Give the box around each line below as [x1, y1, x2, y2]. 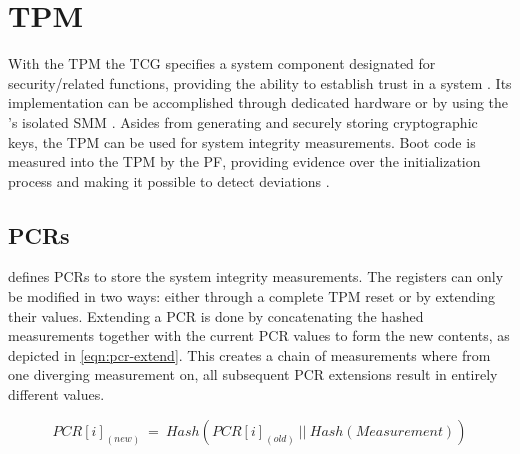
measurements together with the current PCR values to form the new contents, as [8, 325, 510, 346]
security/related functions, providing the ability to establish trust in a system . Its [8, 72, 512, 93]
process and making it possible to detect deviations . [8, 170, 330, 191]
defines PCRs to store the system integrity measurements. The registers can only [8, 266, 504, 287]
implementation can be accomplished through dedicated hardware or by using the [8, 92, 509, 113]
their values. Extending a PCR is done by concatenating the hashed [8, 305, 424, 326]
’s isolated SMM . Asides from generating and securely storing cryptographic [8, 111, 478, 132]
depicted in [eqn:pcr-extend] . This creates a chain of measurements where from [8, 344, 491, 365]
